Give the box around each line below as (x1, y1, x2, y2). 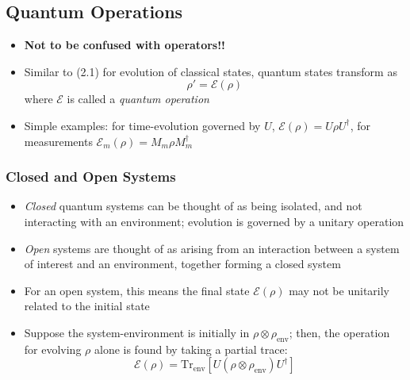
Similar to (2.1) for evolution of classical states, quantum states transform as (24, 63, 397, 79)
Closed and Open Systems (6, 167, 176, 186)
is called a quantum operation (67, 90, 209, 107)
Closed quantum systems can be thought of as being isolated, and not (24, 198, 362, 214)
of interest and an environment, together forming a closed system (24, 255, 341, 272)
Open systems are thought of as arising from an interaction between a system (24, 240, 400, 256)
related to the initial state (24, 297, 150, 314)
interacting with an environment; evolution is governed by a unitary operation (24, 213, 404, 229)
